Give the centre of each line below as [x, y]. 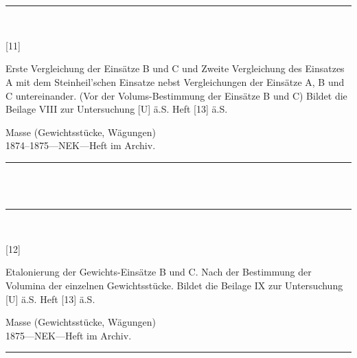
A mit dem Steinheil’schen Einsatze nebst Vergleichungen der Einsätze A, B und [175, 81]
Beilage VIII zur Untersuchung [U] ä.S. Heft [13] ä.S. [117, 109]
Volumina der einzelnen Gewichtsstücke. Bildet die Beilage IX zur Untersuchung [174, 285]
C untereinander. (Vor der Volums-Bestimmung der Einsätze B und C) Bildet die [176, 95]
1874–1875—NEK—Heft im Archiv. [81, 145]
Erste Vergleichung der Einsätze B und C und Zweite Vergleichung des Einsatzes [175, 68]
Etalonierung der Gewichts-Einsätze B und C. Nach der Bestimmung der [159, 272]
